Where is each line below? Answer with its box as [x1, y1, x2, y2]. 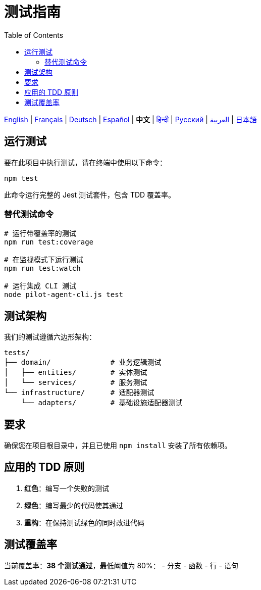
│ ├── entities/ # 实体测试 [4, 368, 147, 377]
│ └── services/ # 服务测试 [4, 378, 147, 387]
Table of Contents [4, 30, 64, 39]
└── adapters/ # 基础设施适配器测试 [21, 399, 183, 407]
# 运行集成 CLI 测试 [4, 282, 77, 290]
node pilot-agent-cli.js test [4, 290, 124, 299]
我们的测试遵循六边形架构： [4, 332, 96, 341]
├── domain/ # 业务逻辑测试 [4, 358, 162, 367]
